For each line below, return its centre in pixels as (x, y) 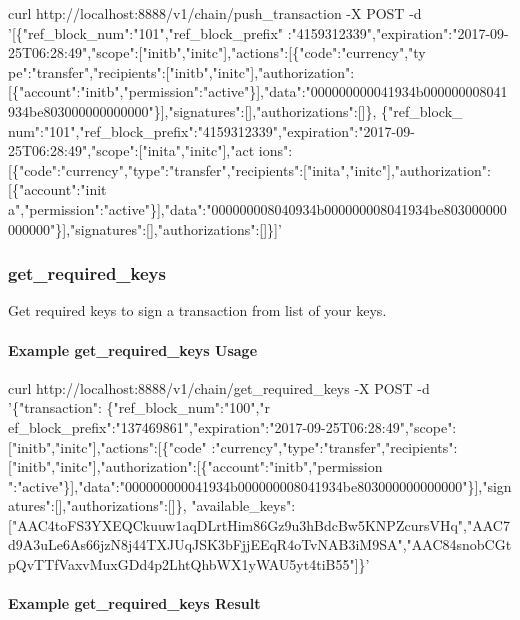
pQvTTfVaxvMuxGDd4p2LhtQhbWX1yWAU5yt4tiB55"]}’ (189, 564)
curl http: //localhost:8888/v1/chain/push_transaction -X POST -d (215, 13)
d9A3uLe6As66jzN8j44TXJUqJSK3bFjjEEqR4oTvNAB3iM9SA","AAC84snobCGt (260, 544)
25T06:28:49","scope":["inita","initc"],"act (131, 150)
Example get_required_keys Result (134, 603)
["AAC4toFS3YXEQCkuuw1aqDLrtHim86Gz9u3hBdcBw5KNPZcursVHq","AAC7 (259, 524)
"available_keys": (243, 505)
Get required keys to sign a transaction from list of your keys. (197, 310)
